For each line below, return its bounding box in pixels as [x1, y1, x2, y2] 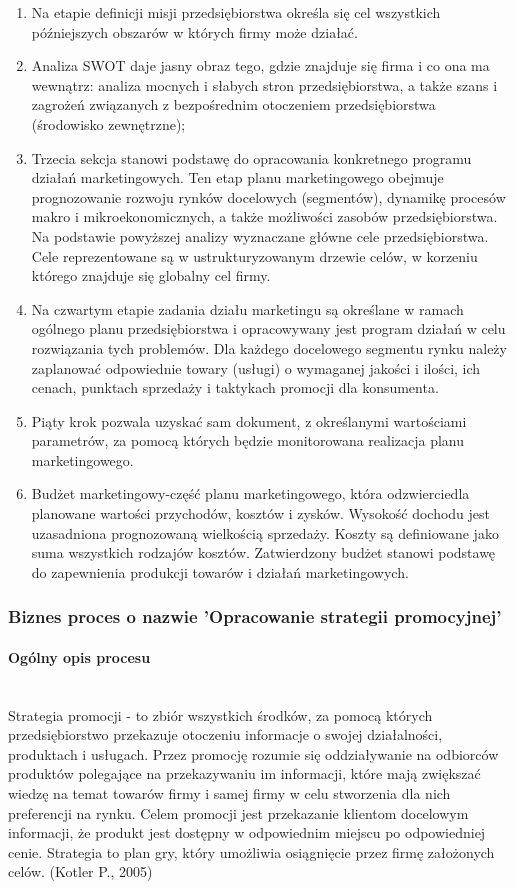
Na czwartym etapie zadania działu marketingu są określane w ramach [31, 298, 464, 319]
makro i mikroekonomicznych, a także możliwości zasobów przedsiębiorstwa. [31, 206, 498, 227]
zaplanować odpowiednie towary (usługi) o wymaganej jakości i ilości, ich [31, 357, 481, 378]
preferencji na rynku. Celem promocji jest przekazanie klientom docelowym [8, 802, 469, 823]
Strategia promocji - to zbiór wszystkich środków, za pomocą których [8, 704, 433, 725]
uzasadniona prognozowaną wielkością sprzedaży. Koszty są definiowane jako [31, 522, 499, 543]
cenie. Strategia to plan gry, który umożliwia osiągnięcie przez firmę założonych [8, 841, 495, 862]
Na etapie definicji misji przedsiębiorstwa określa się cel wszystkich [31, 2, 441, 22]
